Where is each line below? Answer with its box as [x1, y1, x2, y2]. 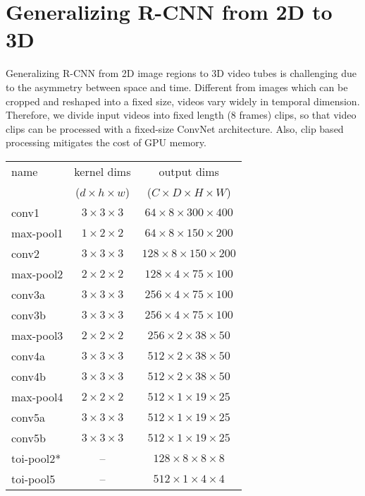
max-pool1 [11, 224, 63, 241]
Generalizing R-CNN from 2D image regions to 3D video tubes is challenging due [6, 66, 357, 81]
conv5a [11, 408, 46, 425]
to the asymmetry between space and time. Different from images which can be [6, 79, 348, 94]
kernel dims [74, 163, 131, 179]
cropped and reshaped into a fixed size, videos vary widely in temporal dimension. [6, 93, 360, 108]
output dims [159, 163, 219, 179]
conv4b [11, 367, 46, 384]
